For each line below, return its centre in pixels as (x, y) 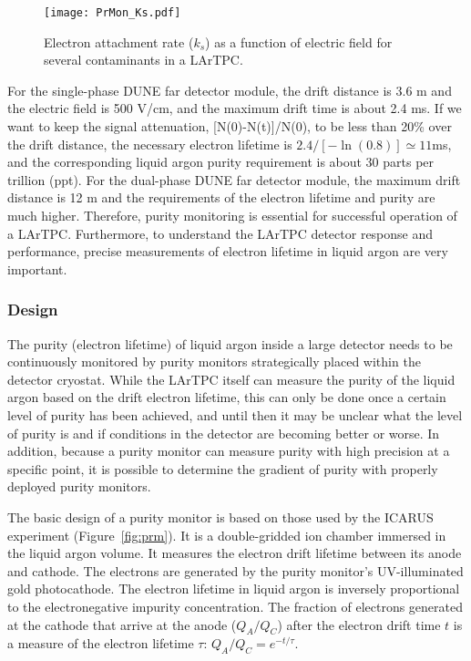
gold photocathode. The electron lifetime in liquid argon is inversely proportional (234, 589)
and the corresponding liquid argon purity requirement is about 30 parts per (221, 162)
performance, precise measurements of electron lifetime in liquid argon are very (228, 251)
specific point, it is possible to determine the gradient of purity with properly (223, 468)
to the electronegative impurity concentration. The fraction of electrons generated (235, 606)
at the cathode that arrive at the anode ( (122, 624)
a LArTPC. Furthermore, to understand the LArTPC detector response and (220, 233)
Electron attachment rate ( (119, 41)
